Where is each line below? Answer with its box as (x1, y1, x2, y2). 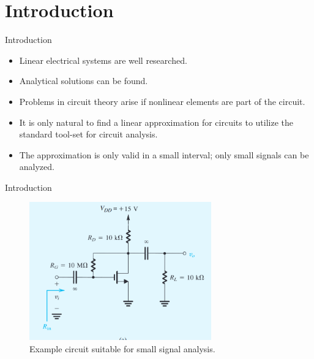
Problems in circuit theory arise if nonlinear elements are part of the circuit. (19, 95, 305, 107)
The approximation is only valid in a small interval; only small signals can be (19, 148, 309, 161)
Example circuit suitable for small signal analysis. (29, 342, 215, 355)
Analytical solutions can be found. (19, 74, 148, 87)
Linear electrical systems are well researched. (19, 53, 187, 66)
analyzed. (19, 160, 54, 173)
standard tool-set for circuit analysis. (19, 128, 158, 141)
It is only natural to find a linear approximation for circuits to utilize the (19, 115, 294, 128)
